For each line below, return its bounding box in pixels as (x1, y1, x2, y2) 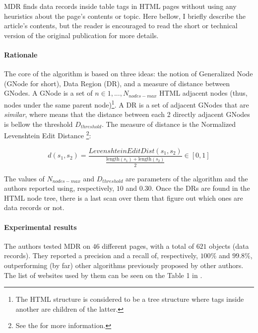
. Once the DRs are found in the (151, 183, 250, 193)
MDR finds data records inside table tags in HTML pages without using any (4, 1, 237, 11)
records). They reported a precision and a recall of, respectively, (4, 250, 198, 261)
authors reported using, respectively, (4, 183, 115, 193)
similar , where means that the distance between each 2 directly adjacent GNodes (4, 109, 250, 119)
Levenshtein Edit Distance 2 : (4, 129, 91, 141)
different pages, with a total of (102, 240, 194, 251)
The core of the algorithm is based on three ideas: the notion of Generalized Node (4, 68, 253, 79)
